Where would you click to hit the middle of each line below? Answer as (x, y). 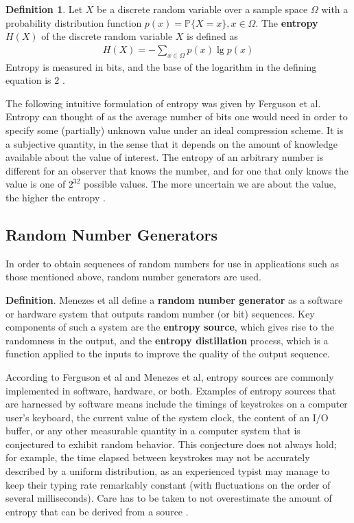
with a (335, 9)
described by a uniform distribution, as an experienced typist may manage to (168, 471)
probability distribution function (74, 22)
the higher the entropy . (56, 197)
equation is (28, 80)
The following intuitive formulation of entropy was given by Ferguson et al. (163, 103)
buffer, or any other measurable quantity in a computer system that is (153, 431)
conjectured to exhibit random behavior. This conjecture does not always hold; (171, 444)
